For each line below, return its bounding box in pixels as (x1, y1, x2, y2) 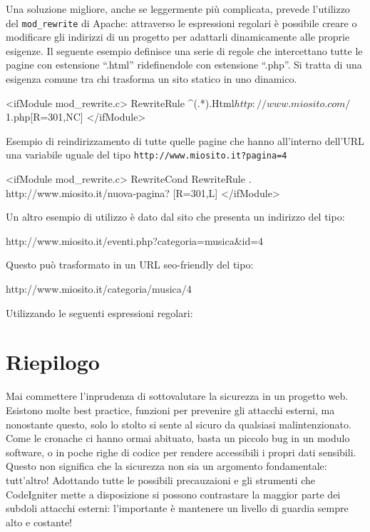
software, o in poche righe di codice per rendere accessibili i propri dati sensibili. (6, 444, 356, 459)
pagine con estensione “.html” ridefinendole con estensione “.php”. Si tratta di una (6, 57, 362, 72)
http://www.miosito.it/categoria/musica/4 (6, 281, 192, 296)
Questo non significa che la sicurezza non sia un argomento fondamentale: (6, 458, 327, 473)
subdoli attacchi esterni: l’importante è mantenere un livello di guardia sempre (6, 501, 349, 516)
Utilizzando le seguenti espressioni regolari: (6, 305, 193, 320)
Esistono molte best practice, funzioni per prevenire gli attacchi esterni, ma (6, 402, 335, 417)
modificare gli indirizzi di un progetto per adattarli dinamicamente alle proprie (6, 29, 350, 44)
